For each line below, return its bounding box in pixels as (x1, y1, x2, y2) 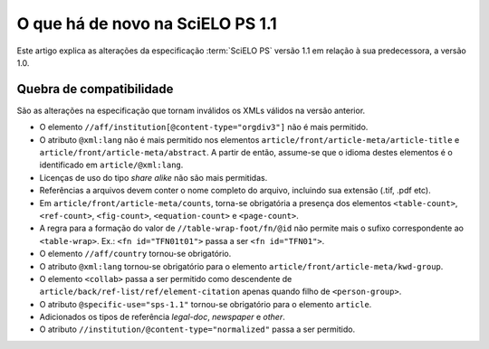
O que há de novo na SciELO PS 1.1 (16, 14, 278, 33)
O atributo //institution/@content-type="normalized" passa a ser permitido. (39, 324, 356, 335)
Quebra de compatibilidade (16, 81, 174, 97)
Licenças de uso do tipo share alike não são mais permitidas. (39, 172, 268, 183)
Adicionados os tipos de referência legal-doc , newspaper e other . (39, 312, 285, 323)
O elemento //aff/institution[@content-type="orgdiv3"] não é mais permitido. (39, 122, 369, 133)
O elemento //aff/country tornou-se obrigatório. (39, 249, 232, 259)
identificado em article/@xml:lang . (39, 159, 184, 171)
